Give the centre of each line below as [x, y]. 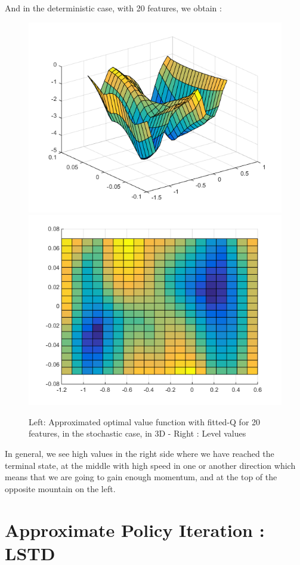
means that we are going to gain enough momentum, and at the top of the [141, 477]
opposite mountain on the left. [60, 488]
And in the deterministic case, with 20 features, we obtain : [113, 8]
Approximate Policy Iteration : [135, 529]
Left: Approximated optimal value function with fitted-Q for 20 [145, 421]
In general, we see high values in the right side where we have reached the [140, 453]
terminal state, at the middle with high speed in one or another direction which [150, 465]
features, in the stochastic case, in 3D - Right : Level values [137, 433]
